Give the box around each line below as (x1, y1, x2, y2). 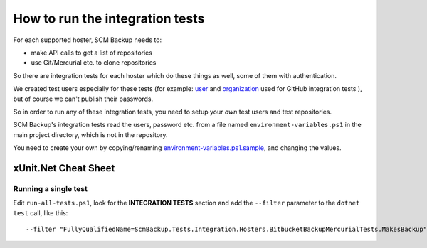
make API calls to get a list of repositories (31, 48, 153, 57)
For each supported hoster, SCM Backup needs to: (13, 36, 162, 44)
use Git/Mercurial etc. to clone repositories (31, 58, 157, 67)
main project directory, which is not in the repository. (13, 130, 168, 139)
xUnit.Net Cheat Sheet (13, 162, 115, 174)
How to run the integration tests (13, 11, 205, 26)
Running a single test (13, 183, 88, 193)
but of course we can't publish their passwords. (13, 95, 154, 103)
